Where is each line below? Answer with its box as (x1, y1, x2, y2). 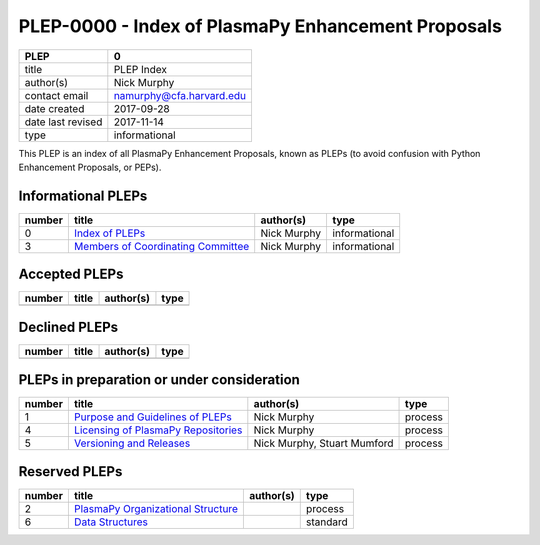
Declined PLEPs (18, 318, 119, 335)
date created (24, 101, 85, 115)
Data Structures (73, 515, 149, 529)
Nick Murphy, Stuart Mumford (253, 436, 394, 450)
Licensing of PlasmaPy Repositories (73, 423, 243, 437)
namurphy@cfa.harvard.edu (113, 88, 247, 102)
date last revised (24, 115, 103, 129)
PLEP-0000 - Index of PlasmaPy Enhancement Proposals (18, 15, 502, 37)
